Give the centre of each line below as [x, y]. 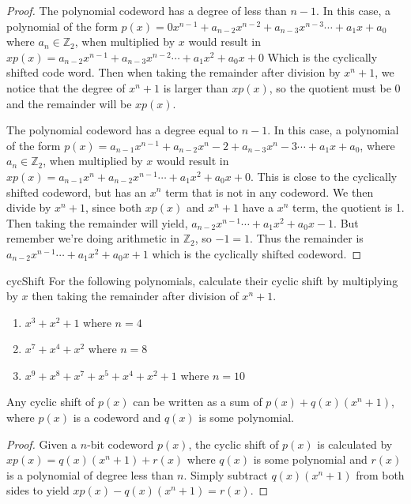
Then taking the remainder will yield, [97, 222]
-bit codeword [121, 444]
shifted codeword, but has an [77, 192]
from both [380, 474]
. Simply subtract [226, 474]
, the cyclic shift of [234, 444]
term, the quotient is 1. [349, 207]
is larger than [196, 87]
